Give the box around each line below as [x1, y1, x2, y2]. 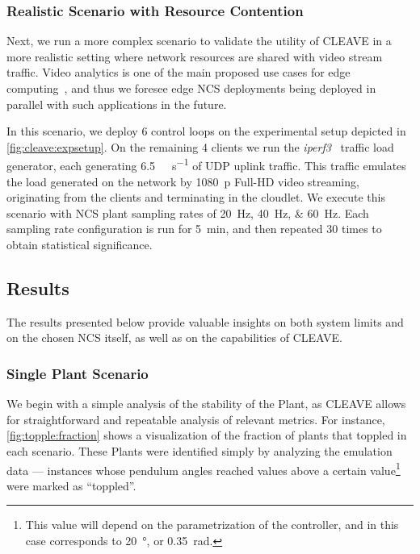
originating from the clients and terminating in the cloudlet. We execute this [6, 189, 385, 206]
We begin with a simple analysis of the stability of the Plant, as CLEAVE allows [6, 395, 406, 412]
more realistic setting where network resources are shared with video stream [6, 48, 383, 65]
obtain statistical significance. [6, 236, 153, 252]
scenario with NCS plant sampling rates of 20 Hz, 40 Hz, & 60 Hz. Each [6, 204, 369, 221]
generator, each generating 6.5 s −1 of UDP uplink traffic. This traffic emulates [6, 155, 406, 174]
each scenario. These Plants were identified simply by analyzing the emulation [6, 442, 393, 459]
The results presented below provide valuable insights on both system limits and [6, 313, 404, 330]
